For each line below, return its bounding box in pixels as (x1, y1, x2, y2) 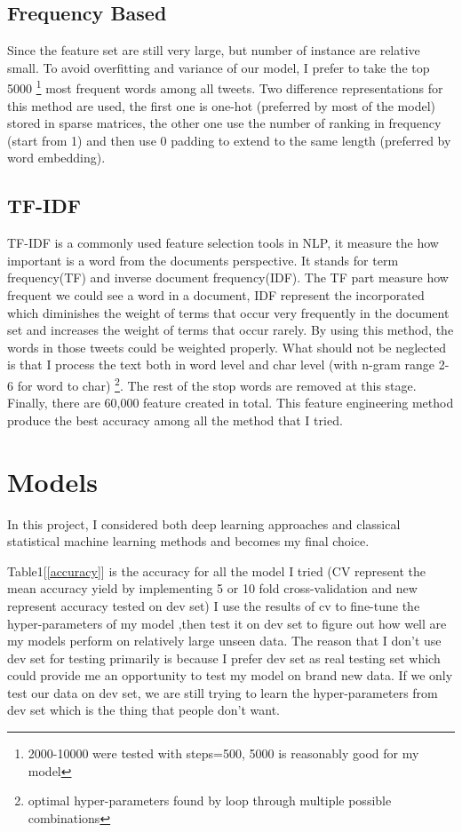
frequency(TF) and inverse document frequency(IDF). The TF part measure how (7, 268, 449, 287)
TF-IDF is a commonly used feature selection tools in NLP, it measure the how (7, 234, 439, 252)
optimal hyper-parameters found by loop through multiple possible (28, 791, 392, 810)
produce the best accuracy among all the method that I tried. (7, 410, 343, 429)
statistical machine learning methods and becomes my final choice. (7, 532, 370, 551)
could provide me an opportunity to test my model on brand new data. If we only (7, 666, 453, 685)
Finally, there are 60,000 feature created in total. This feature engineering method (7, 393, 454, 412)
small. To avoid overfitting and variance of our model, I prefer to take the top (7, 58, 430, 76)
